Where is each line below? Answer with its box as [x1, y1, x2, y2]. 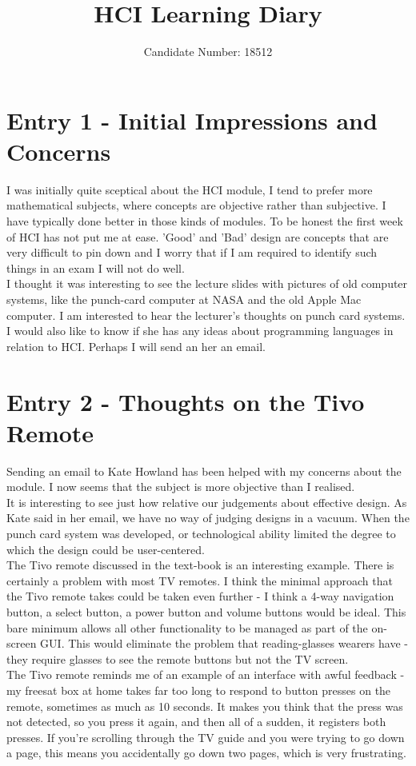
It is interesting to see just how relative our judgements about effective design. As [6, 493, 407, 510]
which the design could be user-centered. [6, 541, 205, 557]
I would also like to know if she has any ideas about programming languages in [6, 322, 394, 339]
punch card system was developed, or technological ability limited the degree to [6, 525, 396, 542]
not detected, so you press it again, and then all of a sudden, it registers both [6, 713, 386, 730]
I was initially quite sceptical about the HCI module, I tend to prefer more [6, 181, 373, 197]
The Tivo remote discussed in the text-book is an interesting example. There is [6, 557, 394, 573]
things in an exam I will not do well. [6, 259, 185, 276]
